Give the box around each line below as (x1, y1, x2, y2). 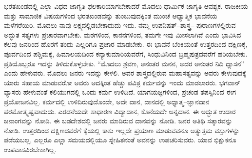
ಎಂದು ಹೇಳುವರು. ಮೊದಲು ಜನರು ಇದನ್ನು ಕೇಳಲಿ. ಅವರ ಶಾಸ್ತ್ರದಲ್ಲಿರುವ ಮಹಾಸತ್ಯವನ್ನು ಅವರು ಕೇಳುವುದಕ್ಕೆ (4, 68, 246, 78)
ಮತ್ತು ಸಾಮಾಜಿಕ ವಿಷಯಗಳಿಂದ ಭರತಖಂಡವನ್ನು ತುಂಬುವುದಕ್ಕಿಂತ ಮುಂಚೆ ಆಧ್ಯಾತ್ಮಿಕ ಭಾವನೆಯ (4, 10, 217, 20)
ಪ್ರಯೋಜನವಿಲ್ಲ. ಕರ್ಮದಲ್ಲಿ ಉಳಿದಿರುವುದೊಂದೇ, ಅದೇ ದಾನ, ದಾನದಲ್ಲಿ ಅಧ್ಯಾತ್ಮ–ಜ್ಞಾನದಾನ (4, 96, 210, 106)
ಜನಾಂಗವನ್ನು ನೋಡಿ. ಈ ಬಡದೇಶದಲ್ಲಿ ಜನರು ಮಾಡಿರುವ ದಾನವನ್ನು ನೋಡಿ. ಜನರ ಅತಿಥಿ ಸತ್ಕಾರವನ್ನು (4, 116, 233, 126)
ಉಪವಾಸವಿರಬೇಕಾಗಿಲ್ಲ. (4, 144, 57, 154)
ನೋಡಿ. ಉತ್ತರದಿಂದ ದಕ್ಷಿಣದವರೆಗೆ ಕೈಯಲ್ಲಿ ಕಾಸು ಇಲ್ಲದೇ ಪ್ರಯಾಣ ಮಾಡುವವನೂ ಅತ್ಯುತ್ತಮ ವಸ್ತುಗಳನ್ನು (4, 125, 240, 135)
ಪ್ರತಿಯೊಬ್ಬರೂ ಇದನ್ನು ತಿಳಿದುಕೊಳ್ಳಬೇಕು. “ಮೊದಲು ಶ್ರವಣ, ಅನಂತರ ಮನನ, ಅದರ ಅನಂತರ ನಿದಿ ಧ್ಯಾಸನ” (4, 58, 244, 68)
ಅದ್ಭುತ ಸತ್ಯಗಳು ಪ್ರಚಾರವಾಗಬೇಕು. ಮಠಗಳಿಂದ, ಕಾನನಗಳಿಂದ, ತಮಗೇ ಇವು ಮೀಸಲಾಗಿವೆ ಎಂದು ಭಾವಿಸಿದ (4, 29, 241, 39)
